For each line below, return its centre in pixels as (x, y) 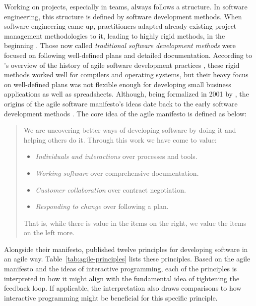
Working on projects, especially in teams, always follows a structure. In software (126, 6)
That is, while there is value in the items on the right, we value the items (135, 223)
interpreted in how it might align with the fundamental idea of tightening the (122, 278)
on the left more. (49, 232)
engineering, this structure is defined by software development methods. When (123, 16)
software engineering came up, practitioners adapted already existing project (120, 26)
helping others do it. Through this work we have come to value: (120, 139)
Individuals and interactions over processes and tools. (116, 156)
